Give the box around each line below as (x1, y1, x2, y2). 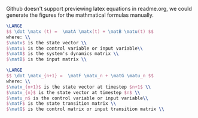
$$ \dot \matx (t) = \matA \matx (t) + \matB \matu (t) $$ (6, 28, 154, 35)
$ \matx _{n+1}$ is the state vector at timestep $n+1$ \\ (6, 84, 151, 90)
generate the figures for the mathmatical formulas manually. (6, 11, 154, 19)
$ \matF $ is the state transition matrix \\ (6, 101, 117, 107)
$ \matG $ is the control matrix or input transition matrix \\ (6, 106, 165, 113)
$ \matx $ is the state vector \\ (6, 40, 87, 46)
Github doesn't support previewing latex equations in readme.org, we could (6, 5, 193, 12)
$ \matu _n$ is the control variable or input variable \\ (6, 95, 148, 101)
